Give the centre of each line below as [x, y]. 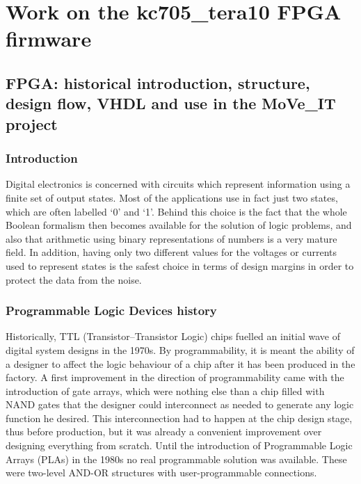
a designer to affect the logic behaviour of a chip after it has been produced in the [180, 363]
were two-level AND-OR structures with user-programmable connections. [161, 473]
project [32, 123]
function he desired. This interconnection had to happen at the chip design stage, [179, 418]
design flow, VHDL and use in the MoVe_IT [171, 103]
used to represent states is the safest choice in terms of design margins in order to [180, 265]
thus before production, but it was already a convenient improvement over [164, 431]
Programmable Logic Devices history [111, 310]
